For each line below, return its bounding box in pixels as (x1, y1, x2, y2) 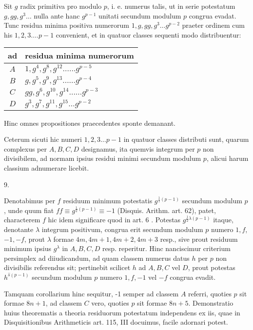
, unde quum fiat (4, 205, 54, 215)
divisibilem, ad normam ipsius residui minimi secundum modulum (4, 153, 201, 163)
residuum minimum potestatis (63, 195, 153, 206)
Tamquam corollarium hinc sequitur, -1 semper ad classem (4, 288, 179, 298)
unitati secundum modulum (98, 10, 181, 20)
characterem (4, 214, 40, 225)
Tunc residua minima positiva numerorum (4, 20, 129, 30)
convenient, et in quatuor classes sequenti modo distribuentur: (56, 29, 241, 39)
